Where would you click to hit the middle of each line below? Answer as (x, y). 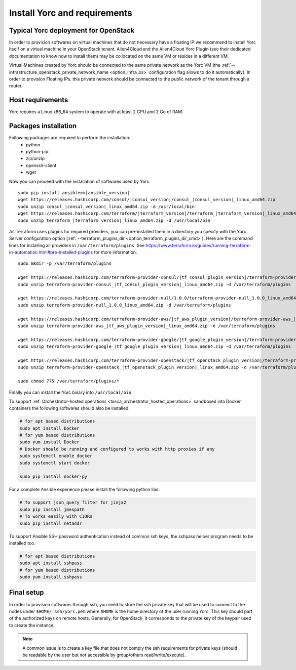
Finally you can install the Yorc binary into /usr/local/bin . (71, 392)
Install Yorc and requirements (71, 13)
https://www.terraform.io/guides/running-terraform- (199, 245)
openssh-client (41, 165)
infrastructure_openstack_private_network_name (59, 72)
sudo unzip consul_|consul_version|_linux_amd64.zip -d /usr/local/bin (106, 207)
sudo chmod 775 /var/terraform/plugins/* (69, 381)
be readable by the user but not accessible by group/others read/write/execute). (104, 655)
